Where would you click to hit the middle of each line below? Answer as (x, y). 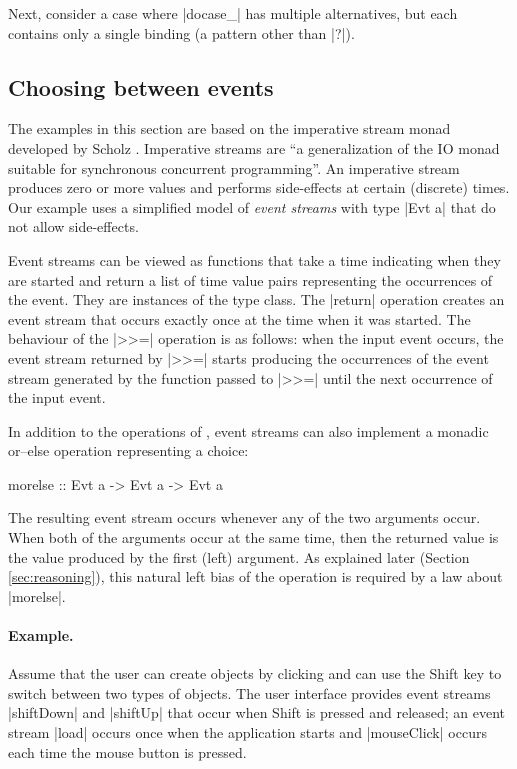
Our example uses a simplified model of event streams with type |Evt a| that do (252, 206)
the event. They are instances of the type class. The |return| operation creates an (256, 299)
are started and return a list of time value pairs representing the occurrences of (250, 279)
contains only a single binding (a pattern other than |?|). (181, 32)
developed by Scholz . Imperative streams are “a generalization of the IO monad (254, 147)
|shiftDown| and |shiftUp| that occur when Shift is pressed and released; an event (257, 712)
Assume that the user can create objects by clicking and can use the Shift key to (255, 673)
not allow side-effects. (73, 226)
